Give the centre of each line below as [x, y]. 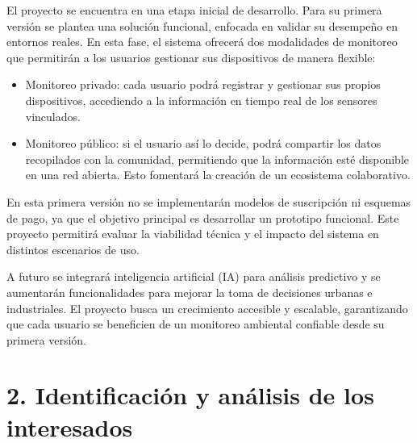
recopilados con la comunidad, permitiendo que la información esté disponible [217, 159]
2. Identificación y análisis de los [190, 395]
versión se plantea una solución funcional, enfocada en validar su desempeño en [202, 25]
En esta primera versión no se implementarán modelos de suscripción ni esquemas [209, 201]
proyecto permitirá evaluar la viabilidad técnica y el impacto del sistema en [193, 234]
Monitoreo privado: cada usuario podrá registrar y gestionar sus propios [203, 84]
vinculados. [53, 116]
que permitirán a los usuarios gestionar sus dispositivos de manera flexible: [191, 57]
